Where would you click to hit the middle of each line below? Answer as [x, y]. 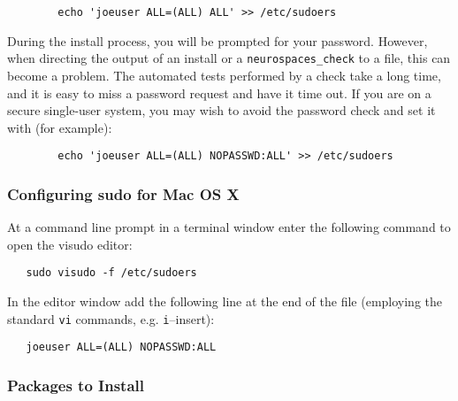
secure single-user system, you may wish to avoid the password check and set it [221, 110]
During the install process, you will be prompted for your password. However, [218, 40]
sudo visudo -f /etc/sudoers [111, 273]
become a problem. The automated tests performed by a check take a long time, [224, 75]
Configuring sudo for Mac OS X [123, 193]
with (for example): [60, 127]
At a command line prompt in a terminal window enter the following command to [229, 227]
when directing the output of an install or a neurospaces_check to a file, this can [229, 58]
